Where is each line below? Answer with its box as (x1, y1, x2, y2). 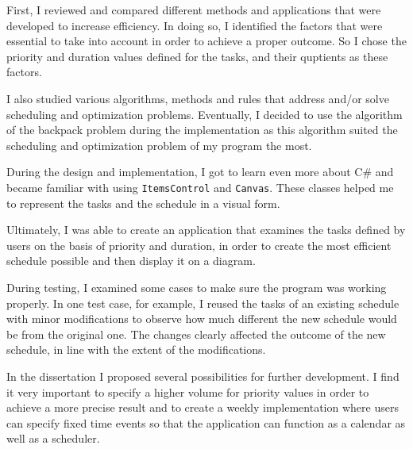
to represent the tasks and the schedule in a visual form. (6, 194, 280, 211)
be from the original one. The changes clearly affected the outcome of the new (6, 325, 386, 342)
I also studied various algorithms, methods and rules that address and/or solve (6, 90, 389, 106)
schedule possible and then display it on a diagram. (6, 252, 256, 269)
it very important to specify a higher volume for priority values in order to (6, 383, 369, 400)
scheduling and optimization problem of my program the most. (6, 136, 312, 153)
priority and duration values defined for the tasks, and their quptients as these (6, 48, 388, 64)
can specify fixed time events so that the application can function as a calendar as (6, 414, 406, 431)
